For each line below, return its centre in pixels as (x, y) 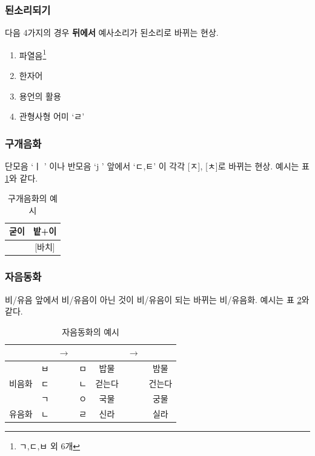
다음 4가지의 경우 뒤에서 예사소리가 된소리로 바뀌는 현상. (112, 32)
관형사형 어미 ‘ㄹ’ (52, 116)
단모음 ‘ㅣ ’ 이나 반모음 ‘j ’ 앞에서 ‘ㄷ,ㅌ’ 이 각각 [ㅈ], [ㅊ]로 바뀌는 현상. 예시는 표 (157, 166)
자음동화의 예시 (91, 331)
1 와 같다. (22, 178)
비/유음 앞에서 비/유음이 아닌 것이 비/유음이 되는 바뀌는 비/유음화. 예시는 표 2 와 (157, 299)
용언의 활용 (40, 96)
